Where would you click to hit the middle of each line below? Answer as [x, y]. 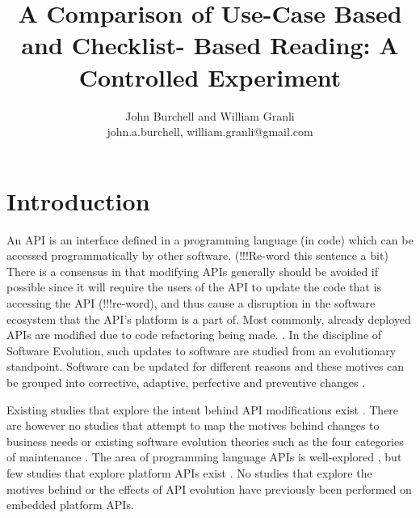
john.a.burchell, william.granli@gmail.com [210, 132]
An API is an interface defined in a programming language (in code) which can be [210, 239]
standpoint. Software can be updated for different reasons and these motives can [206, 366]
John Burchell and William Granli [210, 115]
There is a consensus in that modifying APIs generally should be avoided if [193, 271]
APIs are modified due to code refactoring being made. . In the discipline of [194, 335]
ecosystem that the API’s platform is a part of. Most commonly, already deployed [209, 318]
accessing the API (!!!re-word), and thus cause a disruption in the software [191, 303]
